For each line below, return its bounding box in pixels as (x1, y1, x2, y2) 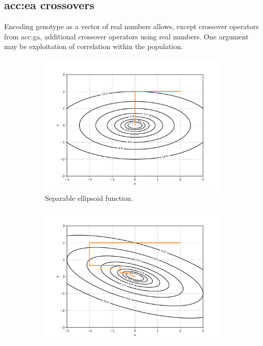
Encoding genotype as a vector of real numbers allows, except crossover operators (4, 21, 259, 32)
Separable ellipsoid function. (45, 192, 133, 203)
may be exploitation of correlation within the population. (4, 41, 183, 52)
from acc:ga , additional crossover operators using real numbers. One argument (4, 31, 249, 41)
